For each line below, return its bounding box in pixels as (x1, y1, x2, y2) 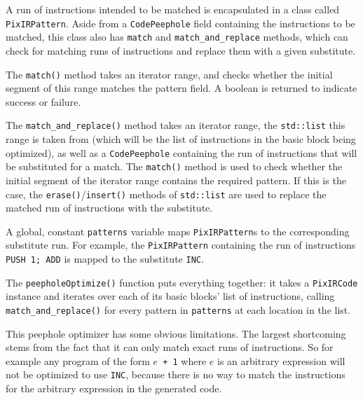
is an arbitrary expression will (217, 353, 345, 368)
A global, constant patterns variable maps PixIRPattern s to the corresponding (6, 223, 350, 238)
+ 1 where (163, 353, 207, 368)
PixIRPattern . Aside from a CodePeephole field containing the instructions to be (6, 15, 355, 30)
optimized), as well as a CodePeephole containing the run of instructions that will (6, 145, 357, 160)
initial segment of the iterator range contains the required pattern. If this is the (6, 172, 346, 187)
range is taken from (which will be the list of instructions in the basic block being (6, 132, 356, 146)
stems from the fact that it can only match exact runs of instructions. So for (6, 340, 334, 354)
